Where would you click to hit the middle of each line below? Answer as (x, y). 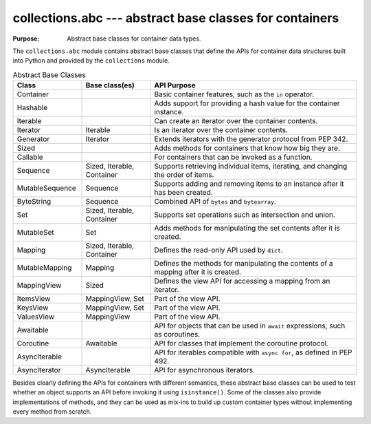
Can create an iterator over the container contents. (236, 121)
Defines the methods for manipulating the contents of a (244, 264)
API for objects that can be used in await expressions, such (250, 326)
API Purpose (175, 85)
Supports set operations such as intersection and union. (245, 215)
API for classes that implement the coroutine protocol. (241, 343)
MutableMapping (44, 268)
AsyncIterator (39, 370)
